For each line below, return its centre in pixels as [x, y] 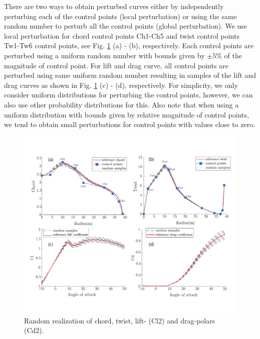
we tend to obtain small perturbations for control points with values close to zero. [130, 124]
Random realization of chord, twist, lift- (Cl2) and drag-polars [120, 320]
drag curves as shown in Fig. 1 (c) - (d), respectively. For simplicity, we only [121, 85]
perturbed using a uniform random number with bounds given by [104, 55]
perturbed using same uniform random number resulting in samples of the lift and [130, 75]
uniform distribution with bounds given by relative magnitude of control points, [126, 114]
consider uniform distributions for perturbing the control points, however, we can [128, 95]
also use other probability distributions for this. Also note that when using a [121, 104]
